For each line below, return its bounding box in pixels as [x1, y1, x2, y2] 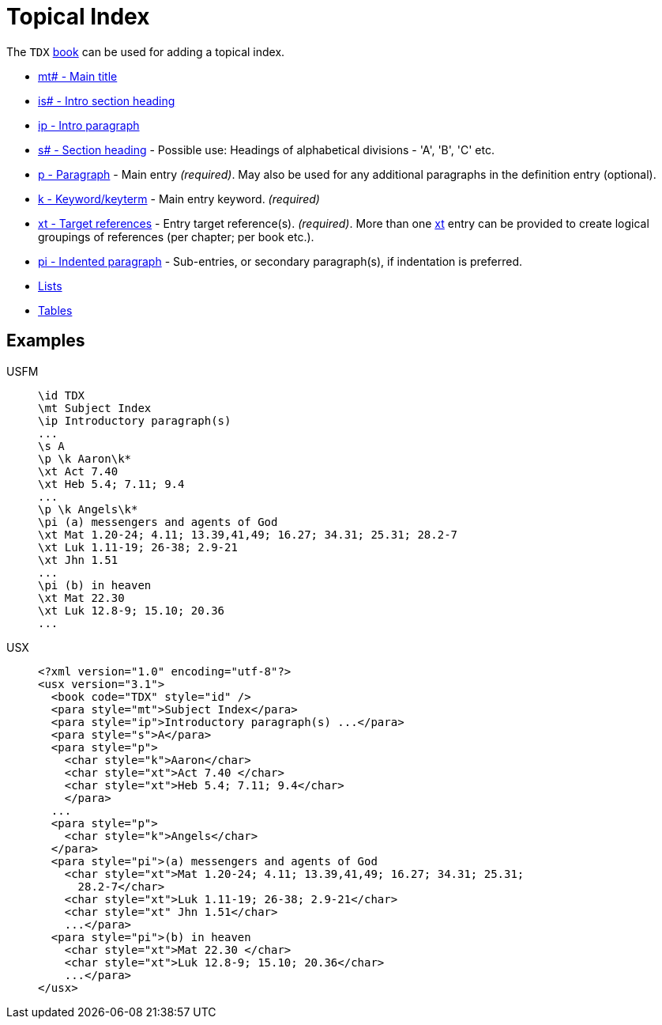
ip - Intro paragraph [38, 118, 140, 132]
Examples [6, 331, 85, 351]
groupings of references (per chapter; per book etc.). [38, 229, 314, 244]
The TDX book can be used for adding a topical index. [6, 44, 285, 59]
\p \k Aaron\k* [38, 452, 132, 465]
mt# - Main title [38, 69, 118, 83]
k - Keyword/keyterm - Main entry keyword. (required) [38, 191, 320, 206]
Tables [38, 303, 73, 317]
